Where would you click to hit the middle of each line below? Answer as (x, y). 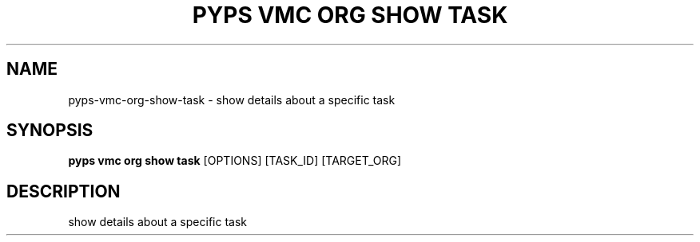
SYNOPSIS (50, 131)
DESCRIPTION (64, 191)
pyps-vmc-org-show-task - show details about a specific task (232, 100)
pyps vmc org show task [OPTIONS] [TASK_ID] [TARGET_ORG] (235, 161)
